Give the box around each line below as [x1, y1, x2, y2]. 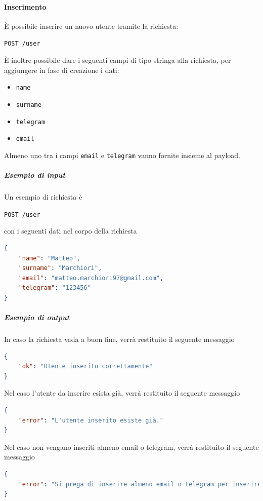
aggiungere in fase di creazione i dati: [4, 64, 119, 75]
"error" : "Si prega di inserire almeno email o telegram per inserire [18, 480, 261, 488]
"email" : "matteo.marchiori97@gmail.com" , [18, 274, 164, 282]
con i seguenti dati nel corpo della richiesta [4, 225, 137, 236]
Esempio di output [4, 312, 70, 323]
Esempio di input [4, 170, 65, 180]
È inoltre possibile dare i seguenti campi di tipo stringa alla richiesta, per [4, 55, 231, 65]
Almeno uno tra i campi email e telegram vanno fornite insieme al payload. [4, 149, 240, 160]
